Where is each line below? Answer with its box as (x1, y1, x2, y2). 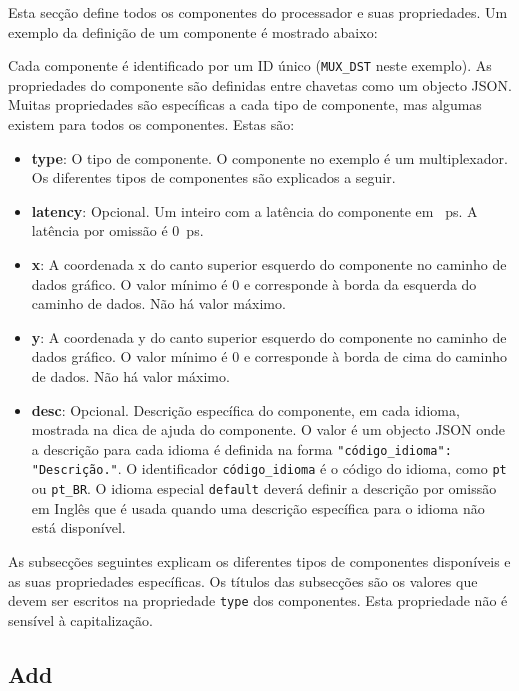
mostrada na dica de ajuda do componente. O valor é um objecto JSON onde (31, 419, 506, 440)
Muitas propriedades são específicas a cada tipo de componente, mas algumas (8, 94, 482, 115)
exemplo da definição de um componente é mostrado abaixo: (8, 21, 378, 42)
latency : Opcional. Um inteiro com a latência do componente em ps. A (31, 200, 478, 221)
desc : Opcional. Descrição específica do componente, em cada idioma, (31, 399, 460, 420)
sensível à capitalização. (8, 609, 153, 630)
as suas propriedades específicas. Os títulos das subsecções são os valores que (8, 570, 478, 591)
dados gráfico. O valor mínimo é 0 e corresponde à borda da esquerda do (31, 273, 477, 294)
